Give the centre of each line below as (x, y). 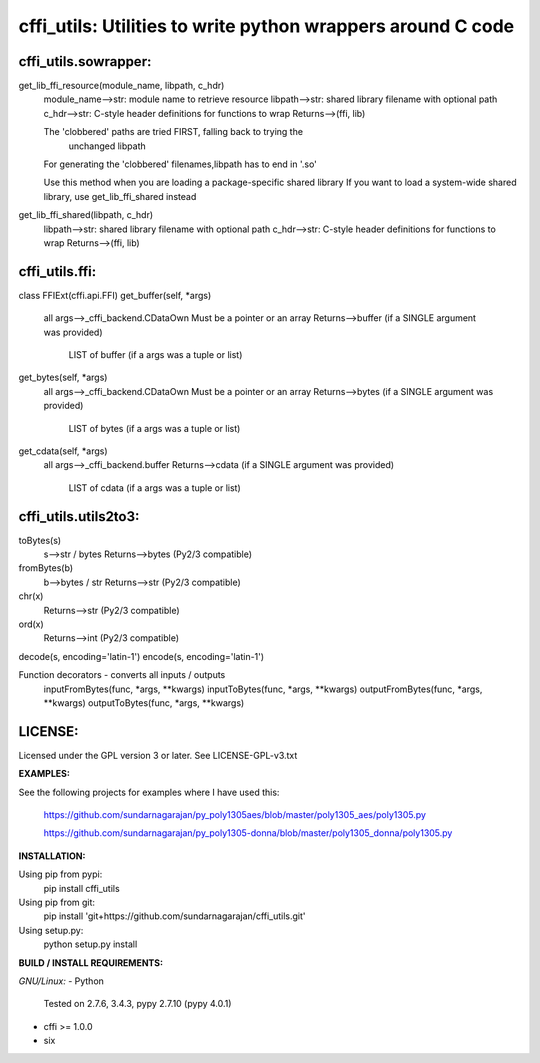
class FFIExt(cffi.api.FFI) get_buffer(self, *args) (115, 295)
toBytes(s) (40, 540)
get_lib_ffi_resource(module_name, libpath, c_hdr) (121, 86)
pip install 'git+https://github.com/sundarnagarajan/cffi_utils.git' (174, 916)
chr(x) (31, 596)
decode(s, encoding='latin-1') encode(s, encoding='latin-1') (141, 656)
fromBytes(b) (46, 568)
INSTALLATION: (52, 856)
